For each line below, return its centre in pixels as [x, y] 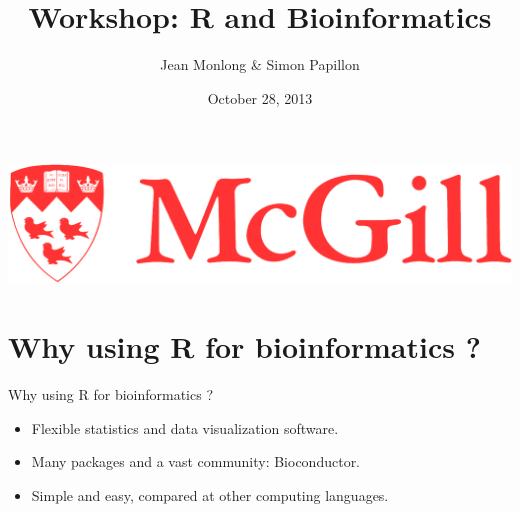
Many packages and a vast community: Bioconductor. [196, 461]
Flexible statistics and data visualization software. [185, 427]
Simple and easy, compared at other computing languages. [210, 494]
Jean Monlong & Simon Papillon [260, 64]
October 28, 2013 [260, 97]
